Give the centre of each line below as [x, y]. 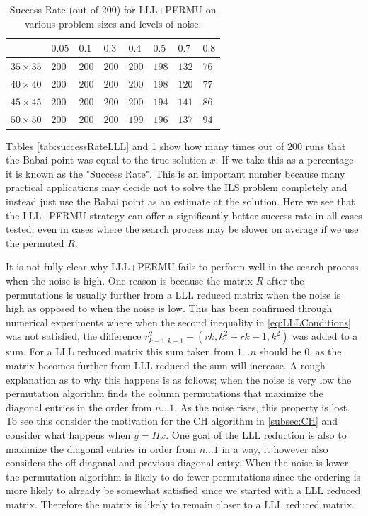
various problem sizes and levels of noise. [113, 23]
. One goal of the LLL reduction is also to [256, 434]
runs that [326, 145]
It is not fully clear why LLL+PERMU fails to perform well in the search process [182, 266]
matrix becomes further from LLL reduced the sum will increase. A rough [166, 365]
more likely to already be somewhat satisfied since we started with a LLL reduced [183, 490]
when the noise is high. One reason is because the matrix [129, 280]
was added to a [325, 336]
